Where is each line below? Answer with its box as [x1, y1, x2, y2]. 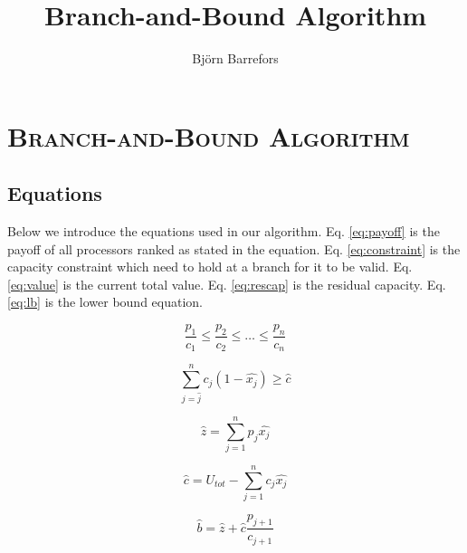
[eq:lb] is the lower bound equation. [7, 292, 203, 311]
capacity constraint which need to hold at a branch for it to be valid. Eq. [7, 257, 413, 276]
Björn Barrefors [192, 49, 279, 68]
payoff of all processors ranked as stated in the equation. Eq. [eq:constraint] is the [7, 239, 461, 258]
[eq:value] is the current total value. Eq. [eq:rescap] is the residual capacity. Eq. [7, 274, 446, 293]
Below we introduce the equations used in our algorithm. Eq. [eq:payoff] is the [7, 222, 440, 241]
